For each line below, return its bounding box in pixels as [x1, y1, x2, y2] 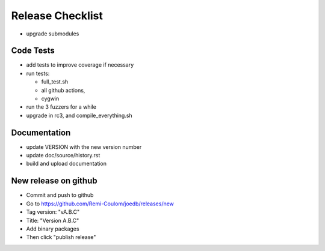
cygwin [41, 95, 60, 102]
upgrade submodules [26, 30, 79, 37]
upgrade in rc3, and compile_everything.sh [26, 112, 132, 119]
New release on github [11, 176, 97, 186]
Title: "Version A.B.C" [26, 217, 79, 224]
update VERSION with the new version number [26, 143, 142, 150]
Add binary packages [26, 225, 79, 232]
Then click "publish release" [26, 234, 96, 241]
